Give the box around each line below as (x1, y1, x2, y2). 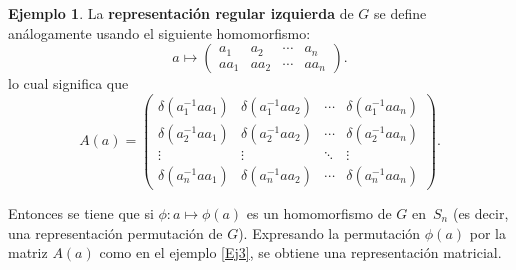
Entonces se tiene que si (8, 202, 154, 223)
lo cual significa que (8, 73, 129, 94)
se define (374, 3, 427, 23)
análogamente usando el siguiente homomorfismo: (8, 22, 311, 43)
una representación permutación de (8, 222, 223, 243)
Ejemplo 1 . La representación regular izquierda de (8, 3, 354, 23)
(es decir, (452, 202, 509, 223)
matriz (8, 242, 48, 263)
